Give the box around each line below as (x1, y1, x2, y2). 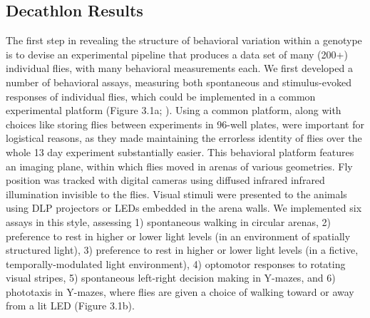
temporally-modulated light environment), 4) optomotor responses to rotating (6, 256, 346, 271)
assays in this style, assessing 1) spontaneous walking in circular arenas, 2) (6, 214, 332, 229)
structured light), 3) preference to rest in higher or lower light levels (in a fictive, (6, 242, 359, 257)
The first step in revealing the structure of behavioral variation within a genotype (6, 33, 362, 48)
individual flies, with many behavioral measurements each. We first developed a (6, 61, 353, 76)
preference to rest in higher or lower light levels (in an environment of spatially (6, 228, 351, 243)
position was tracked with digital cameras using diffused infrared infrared (6, 173, 325, 188)
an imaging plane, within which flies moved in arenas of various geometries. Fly (6, 158, 353, 173)
